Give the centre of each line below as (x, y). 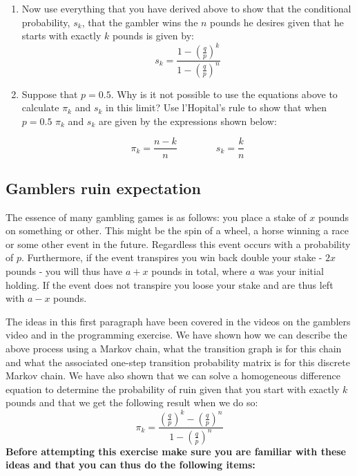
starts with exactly (61, 36)
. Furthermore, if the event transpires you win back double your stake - (172, 257)
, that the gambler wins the (140, 22)
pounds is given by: (153, 36)
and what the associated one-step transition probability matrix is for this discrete (178, 362)
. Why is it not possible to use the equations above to (224, 94)
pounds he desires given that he (277, 22)
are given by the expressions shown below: (187, 121)
